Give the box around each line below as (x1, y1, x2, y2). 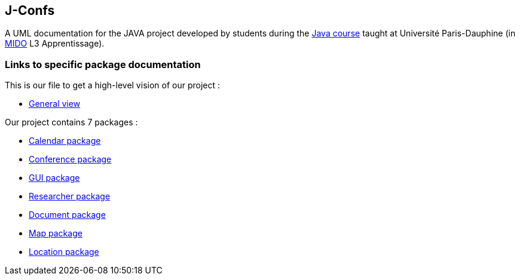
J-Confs (5, 3, 55, 18)
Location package (29, 247, 99, 257)
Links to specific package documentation (5, 58, 201, 70)
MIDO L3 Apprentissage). (5, 38, 105, 49)
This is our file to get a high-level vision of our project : (5, 80, 221, 91)
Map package (29, 228, 82, 239)
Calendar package (29, 136, 101, 146)
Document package (29, 210, 106, 220)
